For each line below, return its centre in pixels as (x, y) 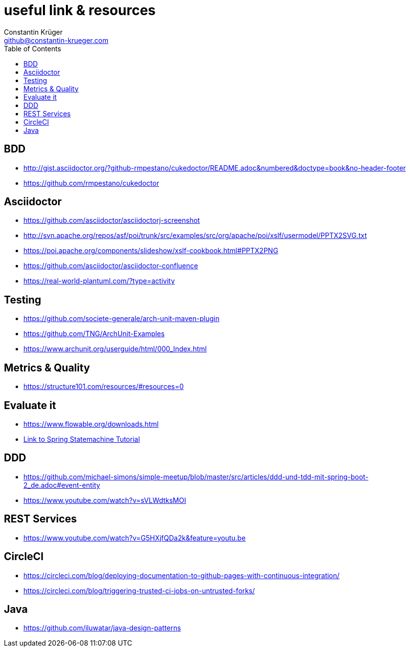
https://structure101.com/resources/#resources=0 (104, 387)
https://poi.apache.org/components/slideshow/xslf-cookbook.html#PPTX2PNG (151, 251)
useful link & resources (80, 10)
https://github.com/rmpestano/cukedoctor (91, 183)
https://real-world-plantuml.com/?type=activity (99, 281)
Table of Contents (33, 48)
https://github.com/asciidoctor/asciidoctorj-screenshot (112, 220)
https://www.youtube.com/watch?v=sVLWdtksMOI (105, 500)
